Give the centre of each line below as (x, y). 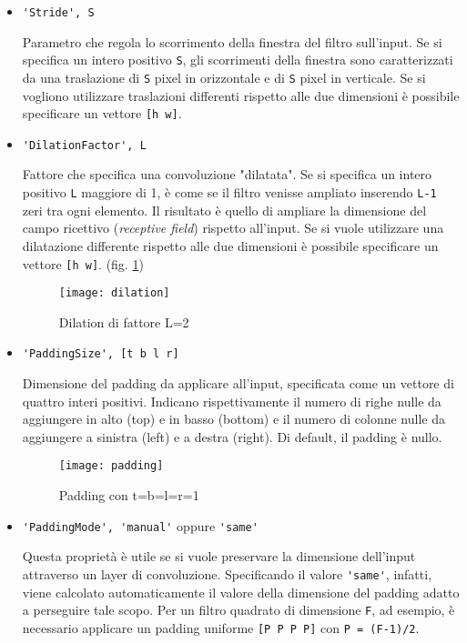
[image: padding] (111, 466)
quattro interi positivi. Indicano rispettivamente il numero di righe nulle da (232, 401)
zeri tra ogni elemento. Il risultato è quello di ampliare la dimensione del (224, 210)
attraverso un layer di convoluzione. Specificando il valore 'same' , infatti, (227, 573)
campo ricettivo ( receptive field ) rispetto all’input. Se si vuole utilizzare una (233, 228)
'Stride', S (58, 13)
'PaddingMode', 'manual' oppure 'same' (140, 525)
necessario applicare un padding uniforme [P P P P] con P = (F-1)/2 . (221, 627)
